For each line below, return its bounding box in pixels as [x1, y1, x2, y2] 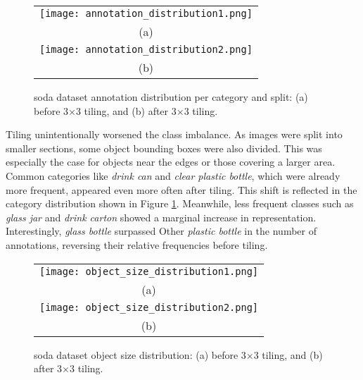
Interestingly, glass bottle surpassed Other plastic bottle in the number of [6, 223, 317, 238]
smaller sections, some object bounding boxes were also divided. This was [6, 140, 322, 155]
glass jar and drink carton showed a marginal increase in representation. [6, 209, 317, 224]
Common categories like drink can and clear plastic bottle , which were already [6, 168, 340, 183]
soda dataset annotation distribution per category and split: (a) [34, 90, 308, 104]
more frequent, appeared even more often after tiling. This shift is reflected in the [6, 182, 357, 197]
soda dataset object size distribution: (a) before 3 [34, 347, 246, 362]
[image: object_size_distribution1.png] [39, 265, 258, 277]
